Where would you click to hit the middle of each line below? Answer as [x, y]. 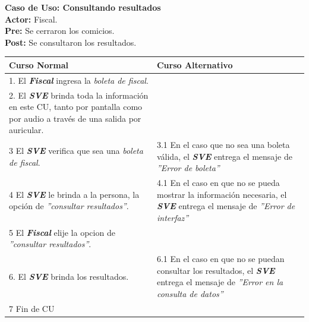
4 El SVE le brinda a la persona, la [74, 194]
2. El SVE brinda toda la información [79, 95]
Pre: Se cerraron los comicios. [60, 31]
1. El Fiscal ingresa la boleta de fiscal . [79, 80]
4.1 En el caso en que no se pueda [218, 183]
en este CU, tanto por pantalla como [76, 107]
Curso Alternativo [195, 64]
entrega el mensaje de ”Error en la [220, 282]
